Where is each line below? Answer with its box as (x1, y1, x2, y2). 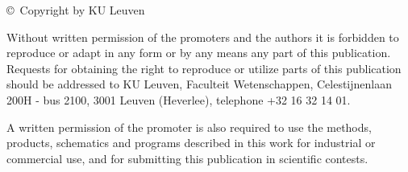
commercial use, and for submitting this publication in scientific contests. (6, 149, 368, 166)
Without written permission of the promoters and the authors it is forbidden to (6, 28, 399, 45)
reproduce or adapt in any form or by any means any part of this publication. (6, 44, 391, 61)
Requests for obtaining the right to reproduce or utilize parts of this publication (6, 59, 402, 76)
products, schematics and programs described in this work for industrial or (6, 134, 376, 151)
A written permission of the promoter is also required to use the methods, (6, 118, 372, 135)
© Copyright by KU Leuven (6, 2, 145, 18)
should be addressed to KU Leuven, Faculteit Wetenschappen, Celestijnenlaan (6, 76, 392, 92)
